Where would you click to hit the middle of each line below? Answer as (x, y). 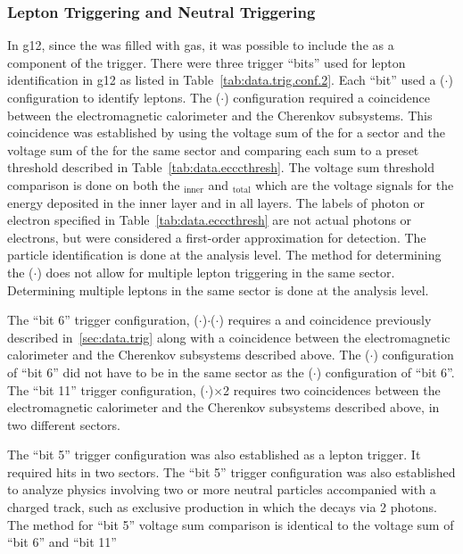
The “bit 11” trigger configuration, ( (106, 389)
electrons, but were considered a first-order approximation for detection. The (217, 237)
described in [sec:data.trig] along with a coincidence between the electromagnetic (229, 337)
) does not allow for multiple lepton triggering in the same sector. (216, 272)
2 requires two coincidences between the (332, 389)
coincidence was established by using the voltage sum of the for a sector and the (226, 132)
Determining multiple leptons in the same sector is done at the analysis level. (218, 289)
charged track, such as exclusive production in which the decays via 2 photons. (222, 507)
